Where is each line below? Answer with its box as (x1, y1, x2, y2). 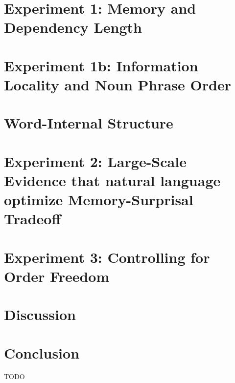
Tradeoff (4, 209, 61, 229)
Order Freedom (4, 266, 110, 286)
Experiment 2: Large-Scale (4, 151, 187, 171)
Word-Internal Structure (4, 113, 173, 133)
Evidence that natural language (4, 170, 221, 190)
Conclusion (4, 342, 80, 362)
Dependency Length (4, 17, 142, 37)
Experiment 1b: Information (4, 55, 198, 75)
